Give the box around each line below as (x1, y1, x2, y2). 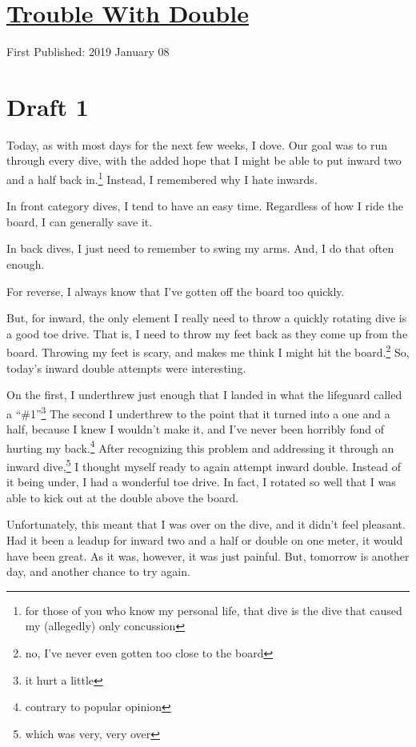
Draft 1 (6, 90, 89, 122)
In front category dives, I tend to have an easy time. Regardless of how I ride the (6, 198, 404, 214)
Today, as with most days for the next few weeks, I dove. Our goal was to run (6, 136, 388, 153)
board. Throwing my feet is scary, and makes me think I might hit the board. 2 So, (6, 342, 410, 361)
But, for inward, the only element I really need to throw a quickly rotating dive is (6, 310, 407, 326)
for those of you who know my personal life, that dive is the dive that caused (25, 601, 402, 618)
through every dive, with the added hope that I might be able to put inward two (6, 152, 402, 169)
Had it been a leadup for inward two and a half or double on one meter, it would (6, 532, 403, 548)
